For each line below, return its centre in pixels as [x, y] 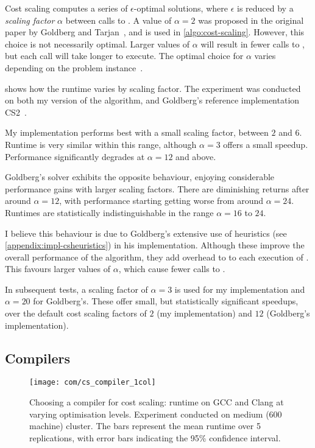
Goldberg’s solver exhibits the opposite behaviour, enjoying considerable [140, 177]
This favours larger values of [58, 269]
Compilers [38, 358]
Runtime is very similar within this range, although [101, 144]
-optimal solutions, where [181, 8]
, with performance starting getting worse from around [161, 201]
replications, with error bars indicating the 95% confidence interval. [155, 437]
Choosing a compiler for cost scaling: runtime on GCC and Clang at [157, 402]
